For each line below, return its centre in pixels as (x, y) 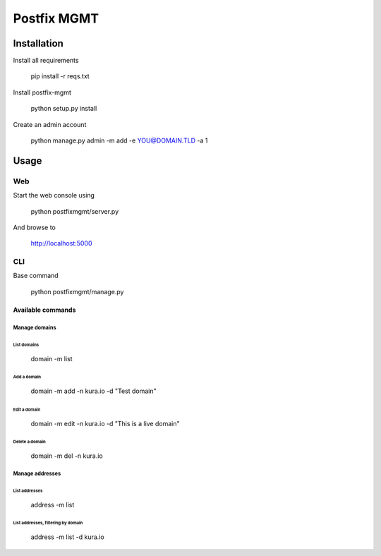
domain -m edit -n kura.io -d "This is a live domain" (105, 423)
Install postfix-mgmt (42, 92)
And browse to (34, 227)
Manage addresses (37, 473)
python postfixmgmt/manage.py (77, 291)
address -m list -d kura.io (68, 537)
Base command (36, 276)
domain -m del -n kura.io (67, 456)
